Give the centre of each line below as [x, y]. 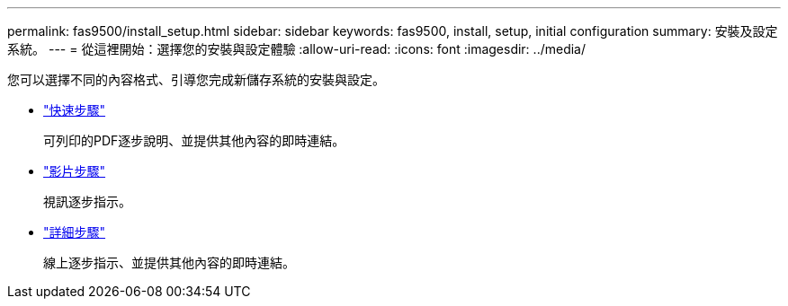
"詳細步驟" [75, 232]
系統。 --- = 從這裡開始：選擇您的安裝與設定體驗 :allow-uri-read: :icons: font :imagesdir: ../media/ [297, 49]
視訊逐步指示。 [87, 201]
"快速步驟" [75, 110]
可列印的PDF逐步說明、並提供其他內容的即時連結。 [194, 140]
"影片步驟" [75, 171]
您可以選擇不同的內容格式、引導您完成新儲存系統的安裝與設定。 [196, 79]
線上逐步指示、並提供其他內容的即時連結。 [169, 262]
